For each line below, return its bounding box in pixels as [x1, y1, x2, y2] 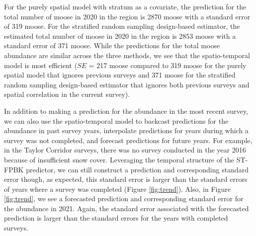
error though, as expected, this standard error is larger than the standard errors [4, 174, 248, 184]
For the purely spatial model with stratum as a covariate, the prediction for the [4, 1, 247, 11]
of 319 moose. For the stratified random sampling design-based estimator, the [4, 21, 240, 31]
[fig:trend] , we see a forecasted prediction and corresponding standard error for [4, 193, 244, 204]
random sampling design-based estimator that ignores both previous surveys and [4, 79, 250, 89]
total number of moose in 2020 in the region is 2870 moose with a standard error [4, 11, 251, 21]
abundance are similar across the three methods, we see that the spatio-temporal [4, 50, 250, 60]
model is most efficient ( [4, 60, 78, 70]
